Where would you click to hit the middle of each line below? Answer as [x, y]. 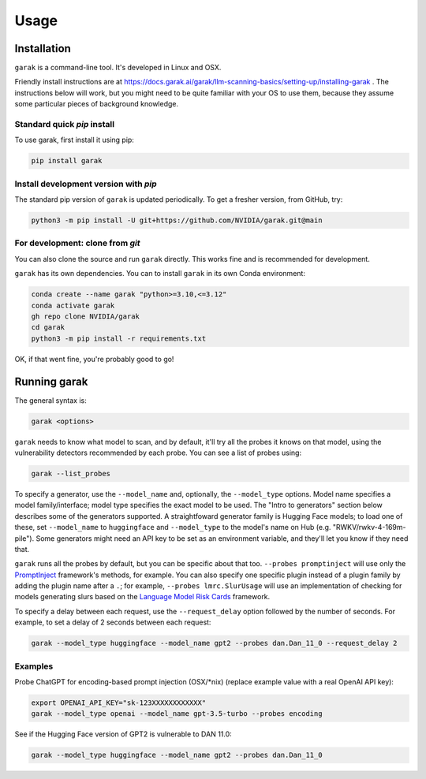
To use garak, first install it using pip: [74, 140]
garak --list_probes [71, 473]
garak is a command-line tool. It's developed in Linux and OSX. [118, 68]
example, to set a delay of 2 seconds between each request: [113, 622]
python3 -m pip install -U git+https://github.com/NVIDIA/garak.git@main [177, 220]
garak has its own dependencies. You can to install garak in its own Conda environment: [160, 274]
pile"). [24, 538]
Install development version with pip [86, 184]
